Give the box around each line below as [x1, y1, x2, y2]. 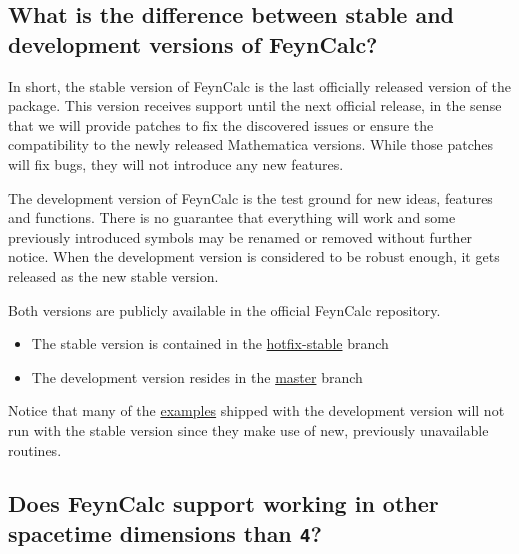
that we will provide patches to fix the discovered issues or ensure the [8, 114, 434, 135]
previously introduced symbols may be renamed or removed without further [8, 226, 473, 247]
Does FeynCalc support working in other [8, 488, 439, 519]
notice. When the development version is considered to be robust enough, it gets [8, 246, 500, 267]
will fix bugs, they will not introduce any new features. [8, 153, 344, 174]
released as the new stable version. [8, 265, 219, 286]
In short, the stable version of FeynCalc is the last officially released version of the [8, 75, 511, 96]
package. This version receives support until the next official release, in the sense [8, 95, 502, 116]
